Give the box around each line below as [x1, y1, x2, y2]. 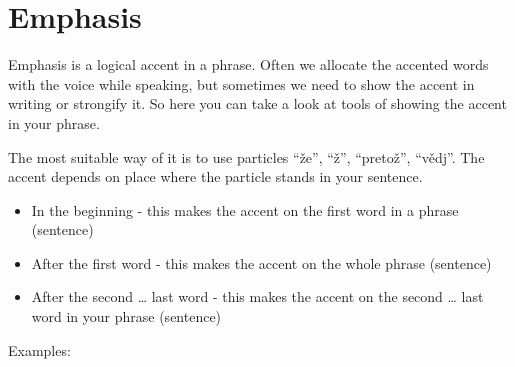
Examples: [8, 339, 71, 360]
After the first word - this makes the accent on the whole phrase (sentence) [31, 252, 492, 273]
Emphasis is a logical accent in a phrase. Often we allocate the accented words [8, 54, 489, 75]
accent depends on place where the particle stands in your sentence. [8, 166, 423, 187]
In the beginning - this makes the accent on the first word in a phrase [31, 199, 459, 220]
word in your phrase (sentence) [31, 306, 222, 327]
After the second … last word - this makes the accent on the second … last [31, 286, 484, 307]
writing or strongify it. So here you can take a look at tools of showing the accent [8, 93, 507, 114]
